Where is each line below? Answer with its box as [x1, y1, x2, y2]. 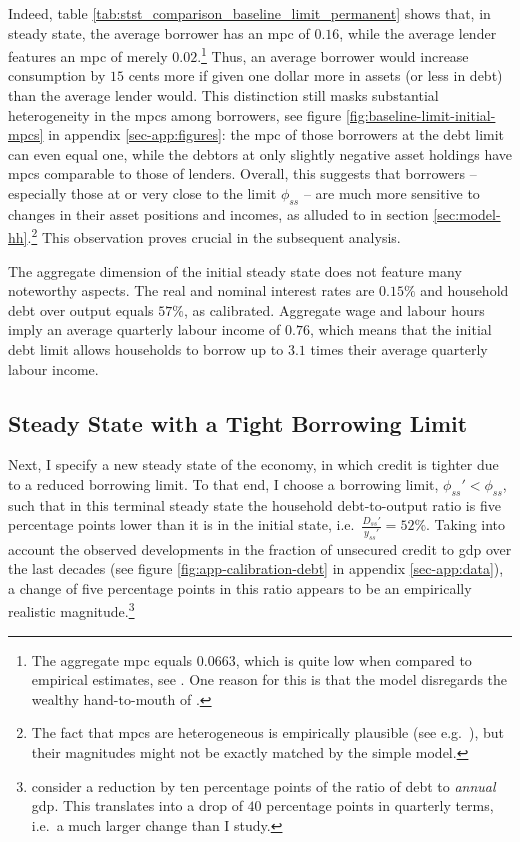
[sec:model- [433, 203, 501, 224]
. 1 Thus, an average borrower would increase [197, 43, 469, 66]
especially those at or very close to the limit [8, 183, 277, 203]
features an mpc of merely [8, 45, 168, 66]
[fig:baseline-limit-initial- [345, 104, 496, 125]
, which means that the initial [309, 319, 492, 340]
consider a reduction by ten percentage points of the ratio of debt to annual [31, 775, 496, 796]
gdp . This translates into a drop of [31, 795, 243, 816]
